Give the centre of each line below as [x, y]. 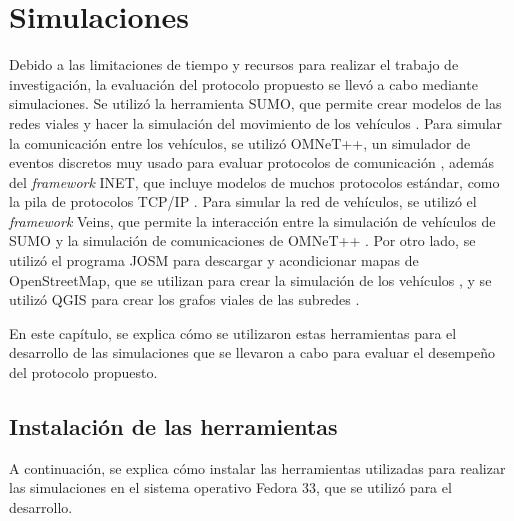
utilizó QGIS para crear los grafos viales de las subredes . [184, 299]
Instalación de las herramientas [173, 426]
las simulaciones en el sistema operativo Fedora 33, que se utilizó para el [230, 487]
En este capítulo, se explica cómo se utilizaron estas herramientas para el [233, 332]
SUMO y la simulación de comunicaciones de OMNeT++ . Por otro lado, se [242, 240]
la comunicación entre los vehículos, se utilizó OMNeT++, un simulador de [240, 142]
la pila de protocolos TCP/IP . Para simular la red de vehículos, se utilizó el [243, 201]
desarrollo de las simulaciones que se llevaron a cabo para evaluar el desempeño [252, 352]
